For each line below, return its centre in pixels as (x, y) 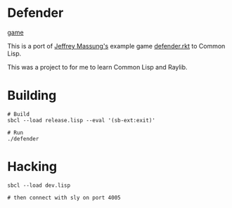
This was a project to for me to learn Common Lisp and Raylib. (97, 67)
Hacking (32, 167)
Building (32, 96)
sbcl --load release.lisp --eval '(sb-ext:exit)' (82, 120)
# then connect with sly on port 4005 (64, 197)
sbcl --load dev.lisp (39, 185)
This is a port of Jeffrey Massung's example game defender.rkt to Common (116, 46)
